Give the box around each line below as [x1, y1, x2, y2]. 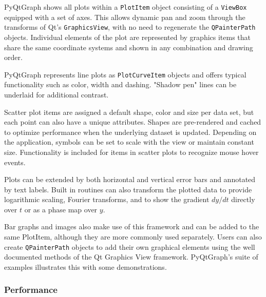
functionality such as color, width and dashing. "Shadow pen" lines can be [4, 79, 237, 90]
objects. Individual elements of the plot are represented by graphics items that [4, 31, 251, 42]
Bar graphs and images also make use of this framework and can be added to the [4, 221, 259, 232]
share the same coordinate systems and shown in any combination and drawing [4, 42, 253, 52]
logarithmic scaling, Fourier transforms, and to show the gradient [4, 194, 210, 205]
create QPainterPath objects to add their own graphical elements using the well [4, 241, 255, 252]
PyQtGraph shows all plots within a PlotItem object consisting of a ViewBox [4, 2, 247, 12]
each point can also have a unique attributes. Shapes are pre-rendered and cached [4, 116, 261, 127]
